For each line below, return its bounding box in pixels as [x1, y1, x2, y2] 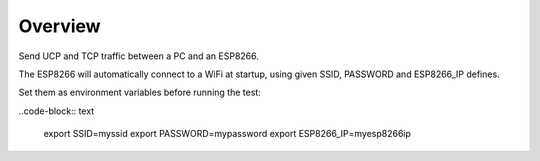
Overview [18, 15, 101, 37]
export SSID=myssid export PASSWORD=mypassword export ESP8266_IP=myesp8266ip [43, 128, 412, 140]
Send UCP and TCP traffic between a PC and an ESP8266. [18, 50, 260, 62]
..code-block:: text [18, 105, 95, 117]
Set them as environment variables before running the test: [18, 86, 262, 99]
